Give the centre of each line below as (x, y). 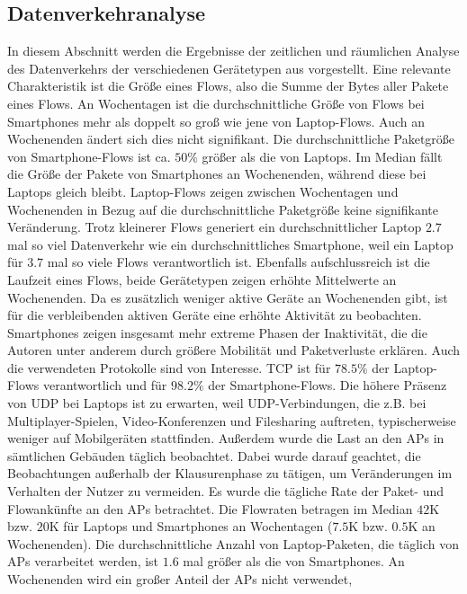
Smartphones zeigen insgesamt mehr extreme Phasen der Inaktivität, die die (217, 332)
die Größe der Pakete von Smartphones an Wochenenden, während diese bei (217, 174)
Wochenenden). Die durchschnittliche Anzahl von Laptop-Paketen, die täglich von (233, 543)
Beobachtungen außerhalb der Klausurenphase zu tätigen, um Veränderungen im (230, 473)
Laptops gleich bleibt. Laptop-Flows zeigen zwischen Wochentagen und (203, 191)
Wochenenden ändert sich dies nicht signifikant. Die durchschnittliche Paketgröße (231, 139)
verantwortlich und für (105, 385)
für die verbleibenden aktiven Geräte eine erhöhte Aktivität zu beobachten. (215, 315)
